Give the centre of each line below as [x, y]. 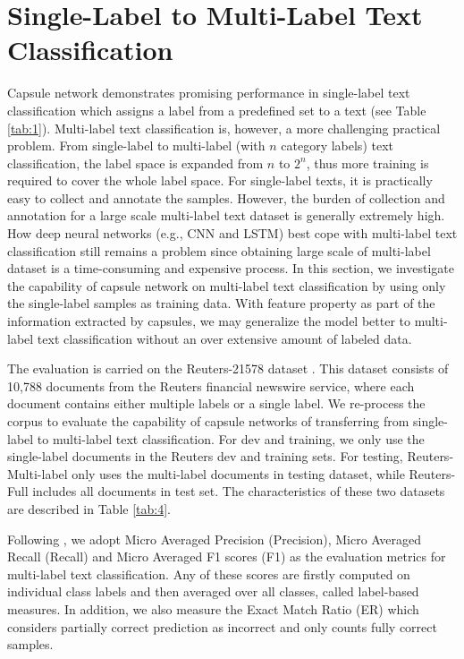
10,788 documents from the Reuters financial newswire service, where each [211, 385]
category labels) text [337, 145]
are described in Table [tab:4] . [89, 508]
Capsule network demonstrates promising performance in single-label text [209, 93]
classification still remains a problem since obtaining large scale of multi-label [219, 250]
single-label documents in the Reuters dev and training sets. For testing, [205, 456]
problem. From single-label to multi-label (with [136, 145]
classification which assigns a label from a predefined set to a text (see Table [217, 110]
